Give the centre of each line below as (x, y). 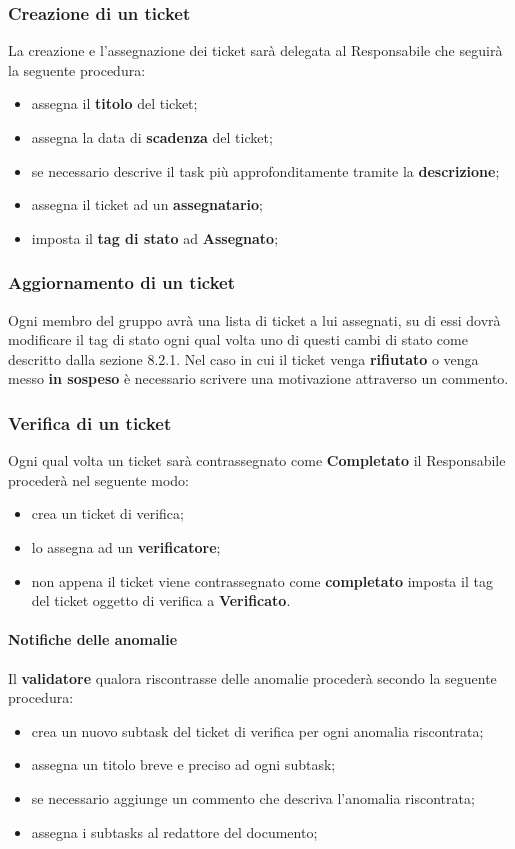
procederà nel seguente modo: (98, 479)
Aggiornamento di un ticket (122, 282)
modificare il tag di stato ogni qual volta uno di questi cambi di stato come (238, 339)
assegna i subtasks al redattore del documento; (174, 831)
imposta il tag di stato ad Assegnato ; (155, 237)
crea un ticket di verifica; (107, 513)
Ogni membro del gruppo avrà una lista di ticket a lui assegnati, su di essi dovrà (254, 319)
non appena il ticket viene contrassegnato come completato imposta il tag (262, 580)
